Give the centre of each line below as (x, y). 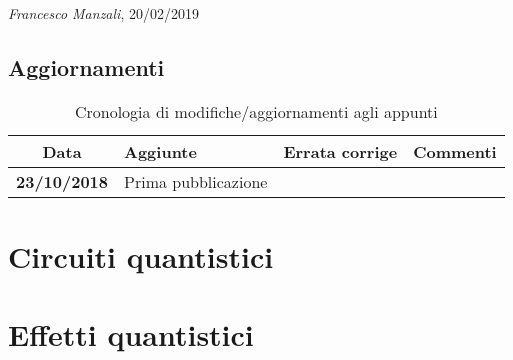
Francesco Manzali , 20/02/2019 (103, 13)
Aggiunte (160, 151)
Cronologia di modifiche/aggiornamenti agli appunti (256, 111)
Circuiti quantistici (141, 255)
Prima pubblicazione (196, 181)
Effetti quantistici (131, 334)
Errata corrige (340, 151)
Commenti (455, 151)
